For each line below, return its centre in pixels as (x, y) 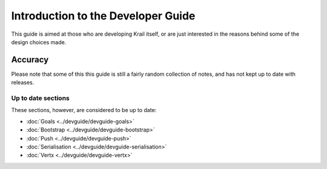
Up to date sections (40, 98)
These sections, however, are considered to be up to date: (84, 110)
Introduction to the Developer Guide (103, 16)
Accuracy (30, 60)
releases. (23, 82)
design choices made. (39, 42)
